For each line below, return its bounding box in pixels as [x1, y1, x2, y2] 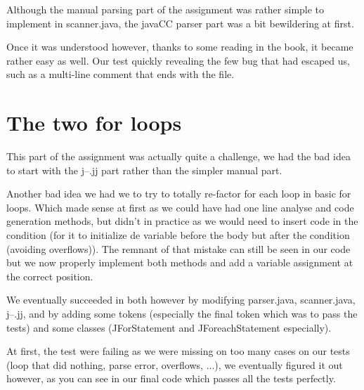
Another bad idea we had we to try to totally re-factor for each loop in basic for [6, 186, 351, 201]
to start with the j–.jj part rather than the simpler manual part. [6, 162, 282, 177]
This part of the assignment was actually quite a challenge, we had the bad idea [6, 149, 351, 164]
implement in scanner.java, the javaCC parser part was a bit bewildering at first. [6, 15, 354, 30]
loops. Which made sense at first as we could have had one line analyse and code [6, 200, 354, 214]
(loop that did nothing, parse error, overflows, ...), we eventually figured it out [6, 357, 343, 372]
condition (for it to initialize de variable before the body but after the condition [6, 228, 350, 242]
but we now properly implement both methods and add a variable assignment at [6, 255, 353, 270]
